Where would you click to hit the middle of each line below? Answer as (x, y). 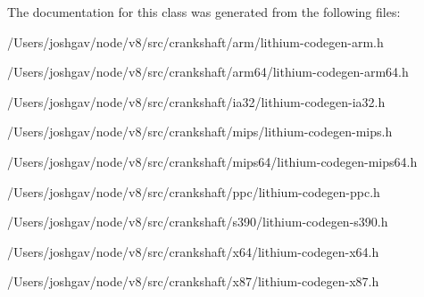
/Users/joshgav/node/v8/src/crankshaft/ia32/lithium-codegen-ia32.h (196, 101)
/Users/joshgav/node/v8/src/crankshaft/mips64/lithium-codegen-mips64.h (212, 161)
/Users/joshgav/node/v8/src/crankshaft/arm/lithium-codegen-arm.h (195, 41)
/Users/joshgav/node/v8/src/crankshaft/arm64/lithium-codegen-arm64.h (208, 72)
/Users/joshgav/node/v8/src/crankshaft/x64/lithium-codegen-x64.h (193, 251)
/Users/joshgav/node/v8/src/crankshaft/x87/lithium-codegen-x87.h (193, 281)
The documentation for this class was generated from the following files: (204, 12)
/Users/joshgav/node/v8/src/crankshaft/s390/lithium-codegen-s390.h (198, 222)
